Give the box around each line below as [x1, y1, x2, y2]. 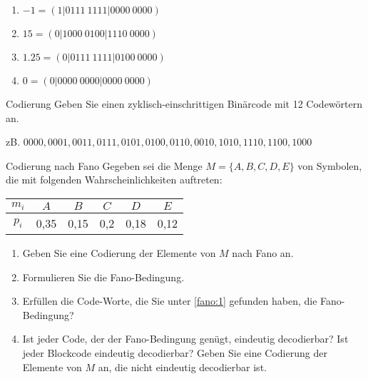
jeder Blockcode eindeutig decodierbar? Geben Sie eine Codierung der [22, 345, 327, 360]
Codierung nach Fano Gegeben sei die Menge [6, 158, 203, 173]
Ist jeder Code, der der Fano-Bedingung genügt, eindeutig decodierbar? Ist [22, 331, 349, 346]
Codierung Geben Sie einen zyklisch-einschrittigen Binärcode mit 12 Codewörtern [6, 96, 362, 111]
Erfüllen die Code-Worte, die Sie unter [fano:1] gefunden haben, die [22, 293, 317, 308]
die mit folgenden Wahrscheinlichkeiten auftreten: [6, 172, 223, 187]
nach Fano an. [232, 245, 294, 260]
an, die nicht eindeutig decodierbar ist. [98, 359, 267, 374]
